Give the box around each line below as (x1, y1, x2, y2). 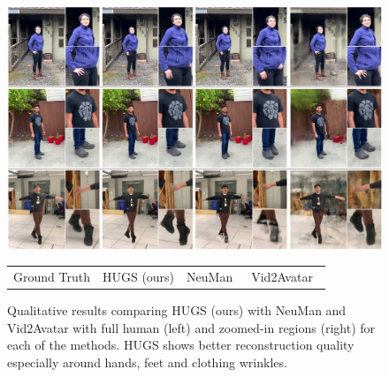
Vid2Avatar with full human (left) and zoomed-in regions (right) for (7, 318, 376, 336)
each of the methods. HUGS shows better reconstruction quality (7, 336, 355, 354)
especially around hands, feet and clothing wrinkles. (7, 353, 287, 371)
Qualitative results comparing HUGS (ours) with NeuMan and (7, 301, 347, 320)
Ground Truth (13, 268, 90, 286)
